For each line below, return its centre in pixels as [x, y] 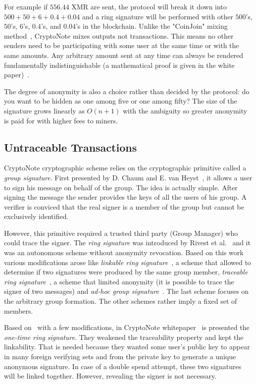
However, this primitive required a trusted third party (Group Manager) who [121, 233]
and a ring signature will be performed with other [157, 16]
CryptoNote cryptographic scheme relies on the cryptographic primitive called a [125, 168]
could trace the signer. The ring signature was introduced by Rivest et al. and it [127, 243]
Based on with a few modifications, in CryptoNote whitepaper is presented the [127, 327]
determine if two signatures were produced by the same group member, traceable [126, 272]
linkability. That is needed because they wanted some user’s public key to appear [127, 347]
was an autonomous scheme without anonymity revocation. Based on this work [124, 252]
